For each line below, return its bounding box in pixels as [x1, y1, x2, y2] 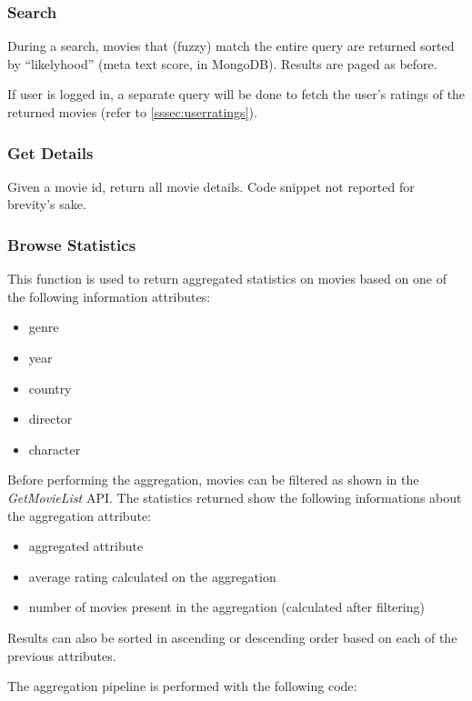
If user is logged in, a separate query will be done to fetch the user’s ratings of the [7, 85, 466, 104]
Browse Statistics [7, 233, 136, 255]
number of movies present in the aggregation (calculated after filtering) [28, 597, 425, 616]
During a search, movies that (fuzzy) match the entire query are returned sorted [7, 36, 455, 55]
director [28, 409, 73, 428]
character [28, 439, 81, 458]
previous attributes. [7, 646, 116, 665]
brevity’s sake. [7, 195, 86, 214]
